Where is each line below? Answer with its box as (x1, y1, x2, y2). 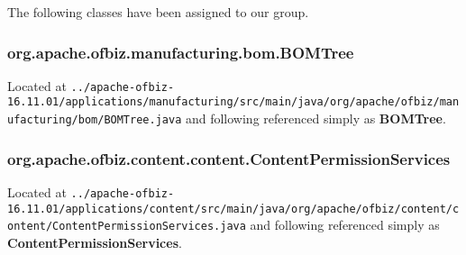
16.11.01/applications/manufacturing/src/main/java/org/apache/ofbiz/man (7, 96, 460, 109)
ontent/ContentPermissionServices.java (7, 220, 246, 233)
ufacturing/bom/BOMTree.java (7, 114, 182, 127)
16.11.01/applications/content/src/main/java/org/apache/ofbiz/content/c (7, 202, 460, 215)
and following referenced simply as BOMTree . (185, 109, 446, 128)
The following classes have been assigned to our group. (7, 3, 309, 21)
